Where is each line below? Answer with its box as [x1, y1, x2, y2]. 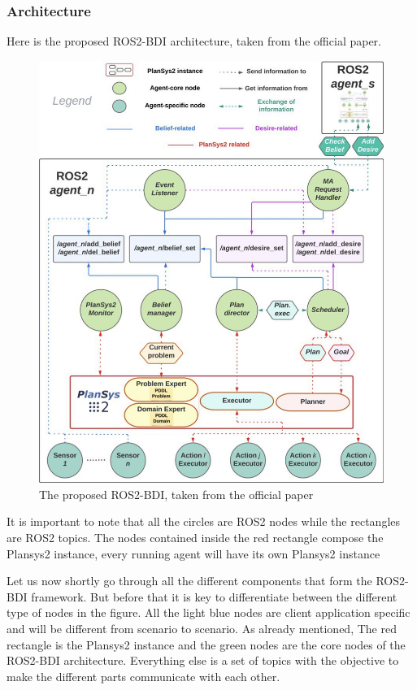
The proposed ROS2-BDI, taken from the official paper [39, 485, 314, 502]
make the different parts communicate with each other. [7, 667, 280, 684]
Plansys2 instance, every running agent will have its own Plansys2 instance [7, 545, 380, 562]
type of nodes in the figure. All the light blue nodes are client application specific [7, 604, 410, 621]
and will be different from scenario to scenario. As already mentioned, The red [7, 619, 397, 636]
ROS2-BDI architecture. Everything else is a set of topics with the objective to [7, 652, 399, 669]
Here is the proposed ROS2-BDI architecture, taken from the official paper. [7, 33, 382, 50]
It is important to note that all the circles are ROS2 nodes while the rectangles [7, 513, 401, 530]
